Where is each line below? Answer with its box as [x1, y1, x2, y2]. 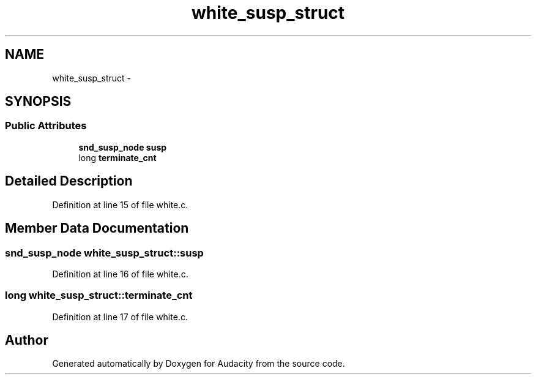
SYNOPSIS [5, 94, 72, 110]
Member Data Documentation [5, 220, 189, 236]
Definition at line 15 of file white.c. [52, 199, 188, 210]
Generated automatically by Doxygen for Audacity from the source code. [52, 358, 345, 369]
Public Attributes [5, 119, 87, 132]
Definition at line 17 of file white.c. [52, 311, 188, 322]
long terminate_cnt [78, 152, 157, 163]
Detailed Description [5, 173, 133, 189]
